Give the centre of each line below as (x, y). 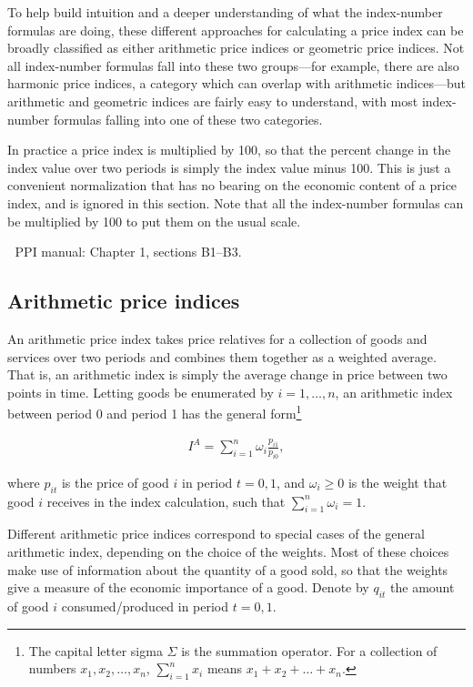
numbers (52, 668)
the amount (423, 587)
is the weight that (398, 482)
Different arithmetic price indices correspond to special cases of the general (216, 534)
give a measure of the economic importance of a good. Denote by (188, 587)
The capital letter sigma (96, 650)
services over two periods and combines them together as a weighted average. (222, 356)
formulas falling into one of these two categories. (188, 119)
